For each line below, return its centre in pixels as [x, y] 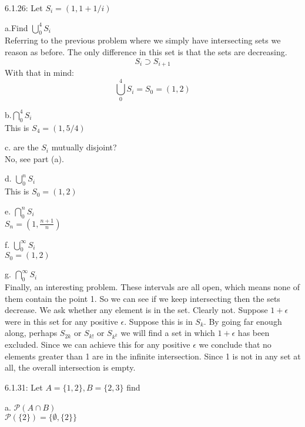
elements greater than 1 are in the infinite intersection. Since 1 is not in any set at [153, 356]
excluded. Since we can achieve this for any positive [98, 344]
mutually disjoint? [84, 147]
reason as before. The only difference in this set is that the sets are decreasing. [146, 51]
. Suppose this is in [158, 321]
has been [254, 333]
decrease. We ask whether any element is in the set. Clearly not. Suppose [136, 310]
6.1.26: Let [24, 8]
